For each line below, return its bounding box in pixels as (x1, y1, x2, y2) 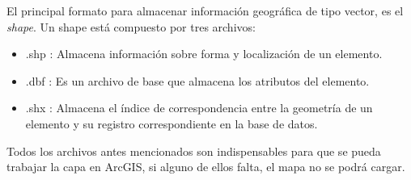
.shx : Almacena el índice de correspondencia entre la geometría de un (25, 99, 373, 116)
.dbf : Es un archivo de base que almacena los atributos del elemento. (25, 72, 370, 89)
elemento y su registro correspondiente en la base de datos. (25, 115, 318, 132)
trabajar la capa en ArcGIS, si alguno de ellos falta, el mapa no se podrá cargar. (6, 158, 405, 175)
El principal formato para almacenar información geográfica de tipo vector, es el (6, 2, 404, 19)
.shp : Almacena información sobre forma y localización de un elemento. (25, 45, 383, 62)
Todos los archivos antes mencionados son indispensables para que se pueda (6, 142, 381, 159)
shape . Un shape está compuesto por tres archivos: (6, 18, 256, 35)
